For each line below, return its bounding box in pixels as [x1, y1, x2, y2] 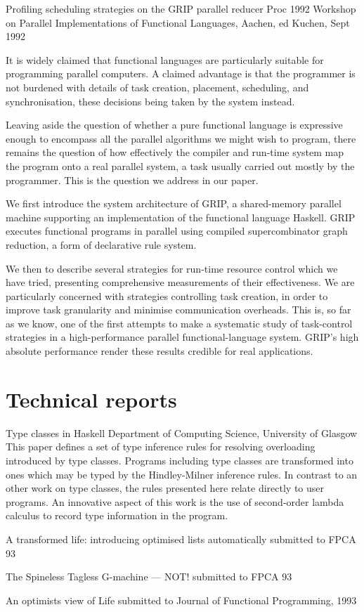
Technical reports [6, 384, 177, 413]
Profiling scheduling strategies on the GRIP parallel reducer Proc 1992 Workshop [6, 1, 356, 15]
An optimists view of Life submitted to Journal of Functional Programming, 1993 [6, 592, 357, 607]
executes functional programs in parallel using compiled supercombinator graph [6, 223, 348, 238]
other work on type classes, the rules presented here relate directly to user [6, 481, 324, 495]
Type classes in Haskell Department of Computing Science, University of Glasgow [6, 425, 358, 440]
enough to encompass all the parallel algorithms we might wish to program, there [6, 131, 356, 145]
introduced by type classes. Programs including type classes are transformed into [6, 453, 353, 467]
